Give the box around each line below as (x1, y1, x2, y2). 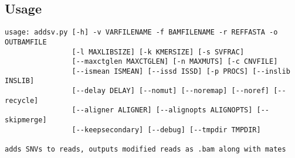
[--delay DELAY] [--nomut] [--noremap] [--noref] (72, 87, 270, 95)
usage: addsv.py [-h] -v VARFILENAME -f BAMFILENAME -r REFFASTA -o (5, 28, 278, 37)
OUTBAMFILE (5, 37, 47, 46)
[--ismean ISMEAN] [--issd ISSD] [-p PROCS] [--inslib (72, 67, 290, 75)
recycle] (5, 96, 39, 105)
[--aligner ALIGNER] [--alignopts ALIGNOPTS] (72, 106, 253, 115)
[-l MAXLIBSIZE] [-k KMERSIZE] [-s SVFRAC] (72, 47, 245, 56)
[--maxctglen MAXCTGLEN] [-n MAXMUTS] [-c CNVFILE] (72, 57, 278, 66)
